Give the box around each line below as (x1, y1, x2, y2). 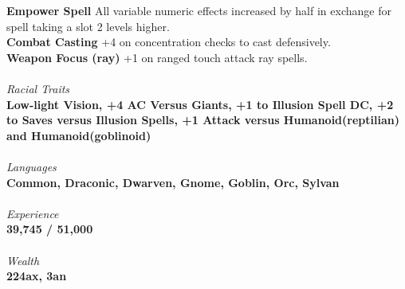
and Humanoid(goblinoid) (6, 127, 151, 143)
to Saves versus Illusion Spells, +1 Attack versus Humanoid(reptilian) (6, 111, 399, 128)
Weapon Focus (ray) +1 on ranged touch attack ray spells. (6, 49, 308, 65)
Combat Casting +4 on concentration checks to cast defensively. (6, 33, 331, 50)
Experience (6, 205, 59, 221)
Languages (6, 158, 57, 174)
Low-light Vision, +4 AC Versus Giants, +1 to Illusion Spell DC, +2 (6, 96, 394, 112)
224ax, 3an (6, 268, 67, 284)
